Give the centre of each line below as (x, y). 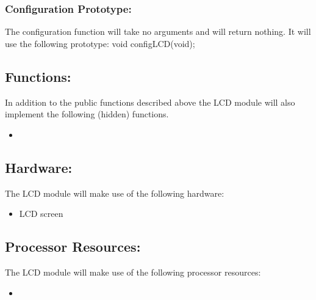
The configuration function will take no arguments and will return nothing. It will (158, 31)
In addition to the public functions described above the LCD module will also (150, 102)
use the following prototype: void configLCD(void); (100, 43)
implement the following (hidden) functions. (87, 114)
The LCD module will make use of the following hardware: (115, 193)
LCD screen (41, 214)
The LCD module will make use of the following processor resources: (133, 272)
